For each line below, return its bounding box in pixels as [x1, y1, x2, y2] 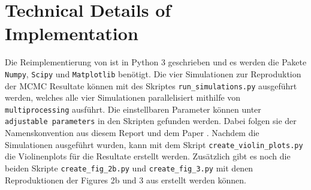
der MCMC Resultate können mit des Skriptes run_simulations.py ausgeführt [5, 79, 297, 92]
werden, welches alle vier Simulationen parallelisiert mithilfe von [5, 91, 241, 104]
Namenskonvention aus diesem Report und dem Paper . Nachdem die [5, 126, 259, 139]
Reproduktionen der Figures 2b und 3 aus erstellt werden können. [5, 173, 246, 186]
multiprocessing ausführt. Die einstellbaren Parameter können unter [5, 102, 261, 115]
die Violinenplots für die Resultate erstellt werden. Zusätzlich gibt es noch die [5, 150, 291, 162]
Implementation [5, 21, 138, 46]
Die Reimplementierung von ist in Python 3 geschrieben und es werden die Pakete [5, 56, 307, 68]
